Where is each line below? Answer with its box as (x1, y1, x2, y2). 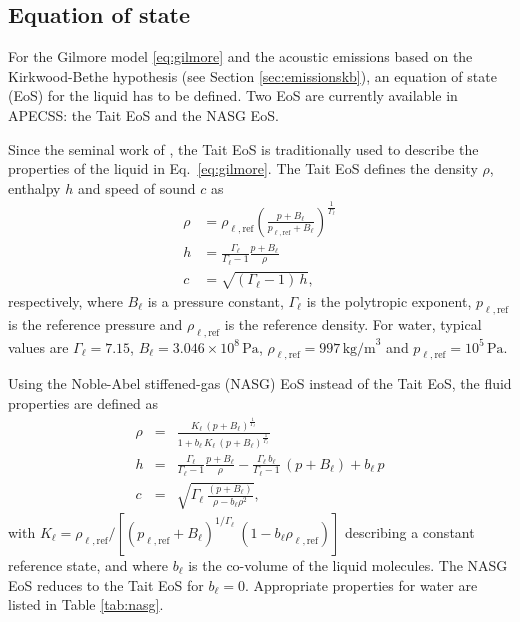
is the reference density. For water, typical (224, 313, 482, 334)
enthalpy (8, 177, 61, 198)
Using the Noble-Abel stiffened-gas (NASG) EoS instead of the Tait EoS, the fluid (8, 373, 512, 394)
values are (8, 336, 69, 357)
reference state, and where (8, 554, 169, 575)
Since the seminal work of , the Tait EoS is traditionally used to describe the (8, 138, 479, 159)
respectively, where (8, 290, 123, 311)
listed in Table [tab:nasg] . (8, 594, 164, 615)
